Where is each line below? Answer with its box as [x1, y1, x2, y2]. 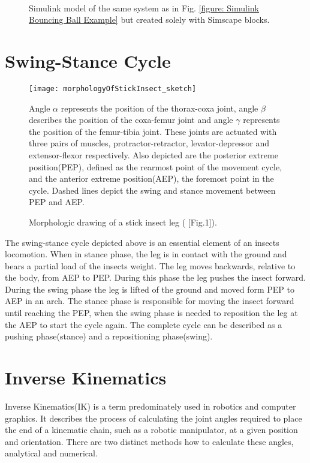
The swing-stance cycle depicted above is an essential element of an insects [5, 236, 279, 248]
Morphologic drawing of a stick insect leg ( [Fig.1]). [29, 215, 217, 228]
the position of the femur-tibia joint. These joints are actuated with [29, 125, 277, 137]
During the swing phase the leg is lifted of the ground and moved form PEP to [5, 282, 294, 295]
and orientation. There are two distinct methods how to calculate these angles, [5, 435, 294, 447]
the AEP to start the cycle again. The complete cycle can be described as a [5, 318, 282, 330]
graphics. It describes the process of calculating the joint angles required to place [5, 411, 302, 424]
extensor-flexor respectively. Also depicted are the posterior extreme [29, 148, 278, 161]
